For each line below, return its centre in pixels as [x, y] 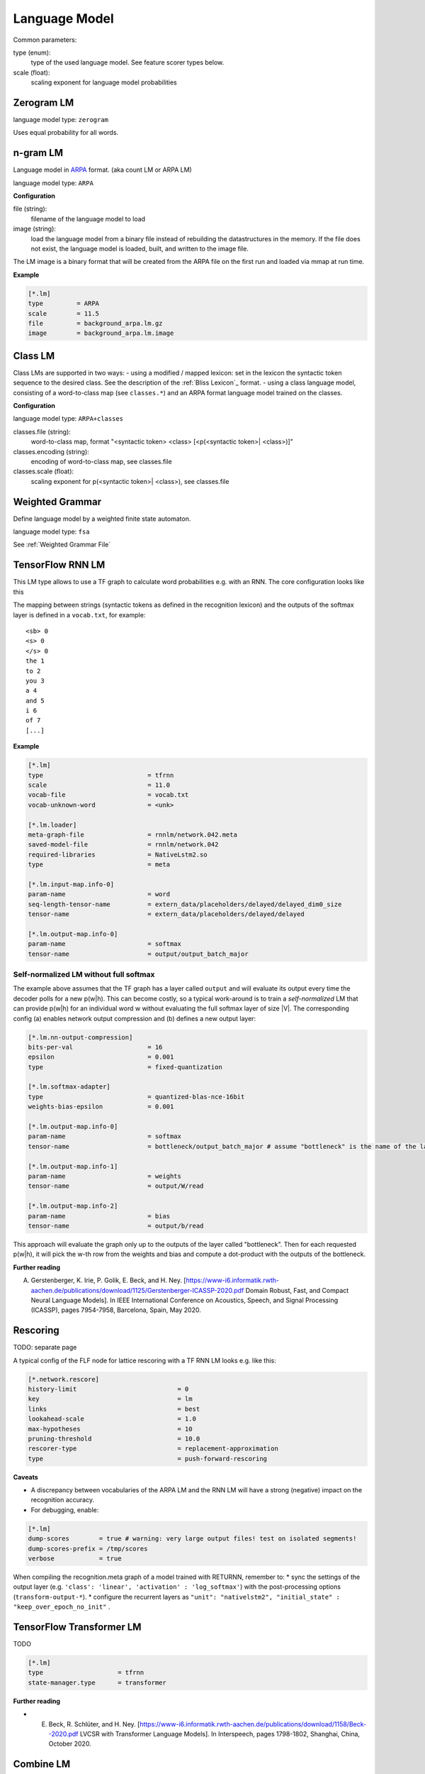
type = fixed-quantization [125, 1067]
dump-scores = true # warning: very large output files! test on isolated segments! [192, 1539]
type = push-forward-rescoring [148, 1459]
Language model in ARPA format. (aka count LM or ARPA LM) [103, 170]
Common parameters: [45, 40]
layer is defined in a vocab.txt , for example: [79, 615]
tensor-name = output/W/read [116, 1186]
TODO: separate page [45, 1348]
